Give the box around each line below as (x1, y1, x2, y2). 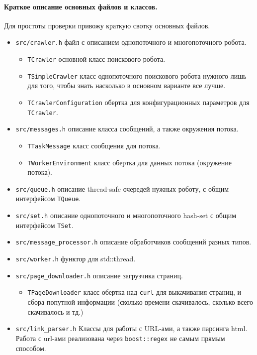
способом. (15, 343, 46, 353)
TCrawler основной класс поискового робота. (27, 54, 166, 64)
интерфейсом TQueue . (15, 193, 81, 204)
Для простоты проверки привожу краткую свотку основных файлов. (4, 20, 210, 30)
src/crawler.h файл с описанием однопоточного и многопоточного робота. (15, 37, 247, 47)
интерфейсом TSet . (15, 220, 74, 230)
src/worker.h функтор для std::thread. (15, 253, 136, 264)
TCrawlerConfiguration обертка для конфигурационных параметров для (27, 97, 250, 107)
